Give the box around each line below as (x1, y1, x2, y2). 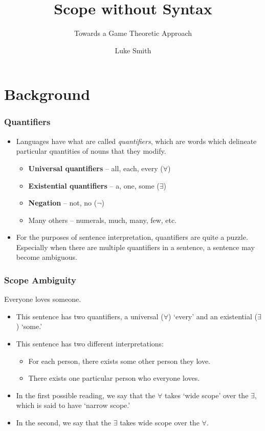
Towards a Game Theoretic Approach (74, 28, 192, 38)
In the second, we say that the (16, 417, 112, 428)
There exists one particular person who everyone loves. (28, 373, 200, 383)
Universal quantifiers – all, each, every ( (28, 162, 163, 173)
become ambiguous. (16, 252, 77, 262)
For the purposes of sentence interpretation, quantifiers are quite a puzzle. (16, 232, 248, 242)
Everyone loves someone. (4, 294, 81, 304)
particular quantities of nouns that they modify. (16, 146, 166, 156)
